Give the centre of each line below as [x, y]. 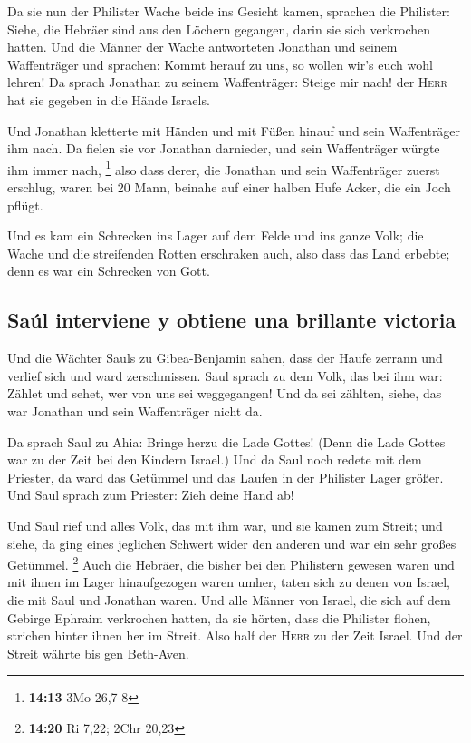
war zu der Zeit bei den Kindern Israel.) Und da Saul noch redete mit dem [215, 459]
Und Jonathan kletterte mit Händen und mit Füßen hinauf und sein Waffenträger [234, 130]
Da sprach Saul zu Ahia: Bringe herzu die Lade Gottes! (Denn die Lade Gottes [226, 441]
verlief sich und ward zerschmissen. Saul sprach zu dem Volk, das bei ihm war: [225, 375]
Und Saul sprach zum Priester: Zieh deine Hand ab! [151, 495]
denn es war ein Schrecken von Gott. [109, 271]
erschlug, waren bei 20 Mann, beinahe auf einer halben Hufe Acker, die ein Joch [229, 187]
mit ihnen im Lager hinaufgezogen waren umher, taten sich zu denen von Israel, [229, 582]
